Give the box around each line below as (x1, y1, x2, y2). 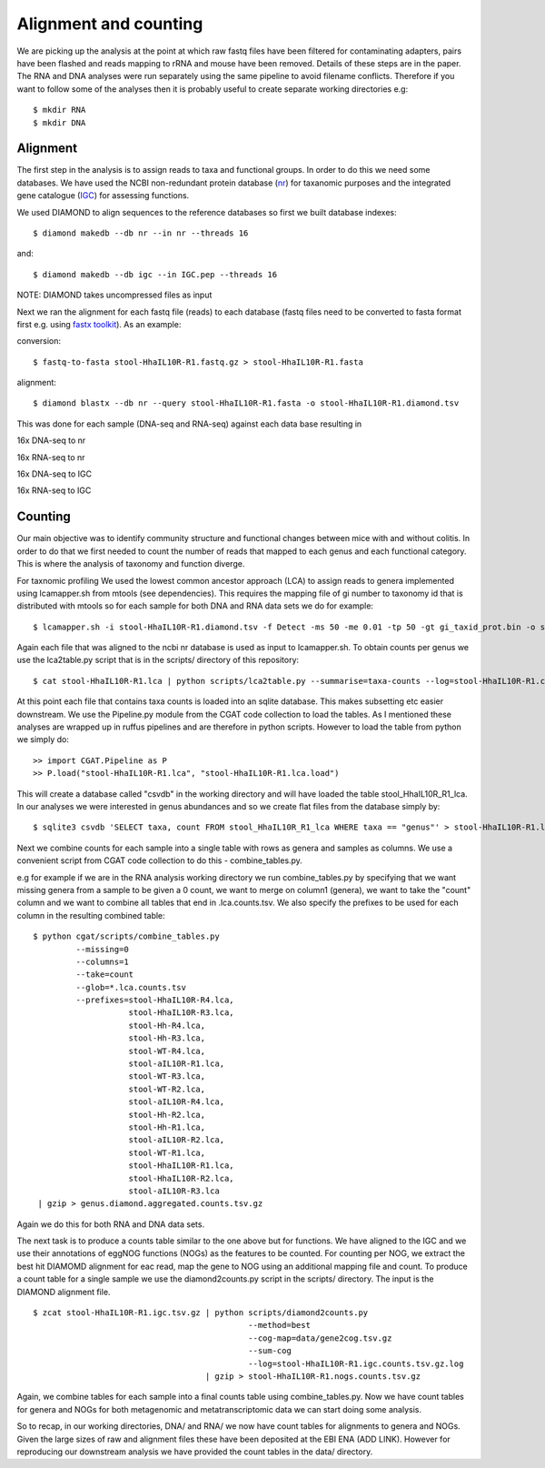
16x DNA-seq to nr (16, 435, 86, 446)
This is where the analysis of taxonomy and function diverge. (16, 558, 245, 569)
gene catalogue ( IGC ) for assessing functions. (16, 190, 190, 201)
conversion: (16, 336, 61, 347)
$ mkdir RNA (33, 105, 86, 116)
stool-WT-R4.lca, (128, 1046, 206, 1056)
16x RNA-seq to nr (16, 451, 85, 463)
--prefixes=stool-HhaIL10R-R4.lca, (75, 995, 235, 1005)
